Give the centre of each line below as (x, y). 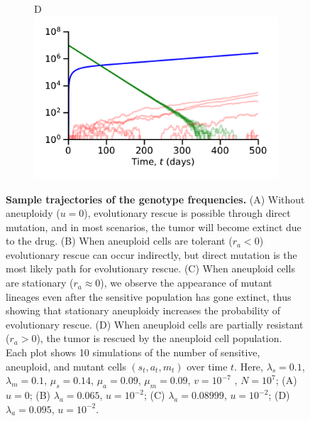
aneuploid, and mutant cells (66, 366)
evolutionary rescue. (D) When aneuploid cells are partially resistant (155, 324)
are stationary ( (40, 283)
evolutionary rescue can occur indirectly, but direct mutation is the (151, 254)
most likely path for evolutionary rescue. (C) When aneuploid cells (150, 268)
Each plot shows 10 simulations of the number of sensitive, (133, 352)
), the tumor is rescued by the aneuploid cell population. (159, 338)
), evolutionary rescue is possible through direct (187, 213)
